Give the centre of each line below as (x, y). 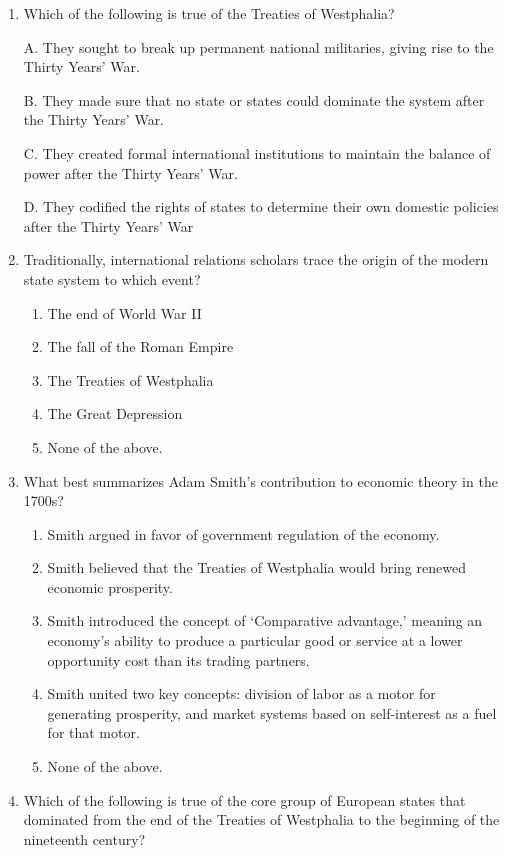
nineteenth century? (84, 838)
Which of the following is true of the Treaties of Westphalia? (209, 13)
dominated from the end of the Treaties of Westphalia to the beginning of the (261, 819)
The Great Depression (115, 413)
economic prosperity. (110, 586)
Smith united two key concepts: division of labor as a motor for (241, 693)
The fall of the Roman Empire (140, 346)
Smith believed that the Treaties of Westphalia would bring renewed (256, 567)
